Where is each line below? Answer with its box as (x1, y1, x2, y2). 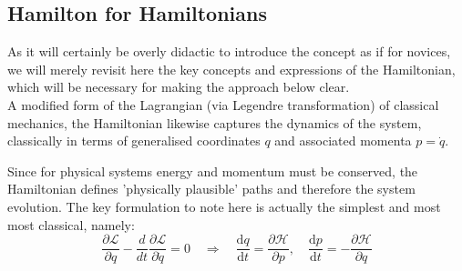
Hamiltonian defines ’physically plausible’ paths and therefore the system (7, 179, 416, 198)
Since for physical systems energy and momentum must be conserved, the (7, 161, 418, 180)
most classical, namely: (7, 215, 135, 234)
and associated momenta (274, 131, 412, 150)
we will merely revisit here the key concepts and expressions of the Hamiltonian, (7, 59, 456, 78)
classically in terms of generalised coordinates (7, 131, 261, 150)
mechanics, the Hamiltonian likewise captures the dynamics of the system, (7, 113, 422, 132)
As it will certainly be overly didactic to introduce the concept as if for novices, (7, 42, 451, 61)
